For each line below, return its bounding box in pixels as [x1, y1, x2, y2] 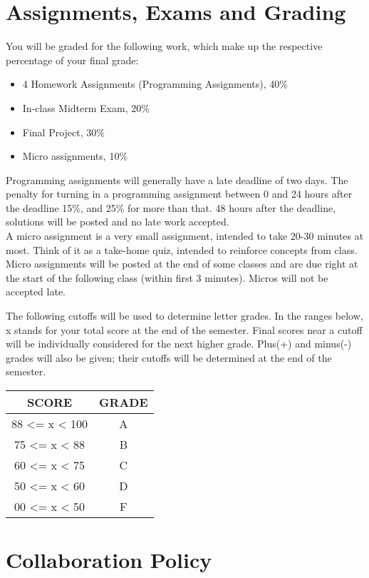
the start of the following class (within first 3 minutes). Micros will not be [6, 270, 328, 285]
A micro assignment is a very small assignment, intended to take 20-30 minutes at [6, 228, 364, 243]
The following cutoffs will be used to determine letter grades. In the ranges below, [6, 308, 363, 323]
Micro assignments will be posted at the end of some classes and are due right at [6, 256, 358, 271]
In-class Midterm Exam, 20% [22, 100, 150, 115]
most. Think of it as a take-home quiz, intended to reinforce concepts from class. [6, 242, 358, 257]
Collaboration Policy [6, 545, 212, 574]
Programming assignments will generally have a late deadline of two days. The [6, 172, 348, 187]
